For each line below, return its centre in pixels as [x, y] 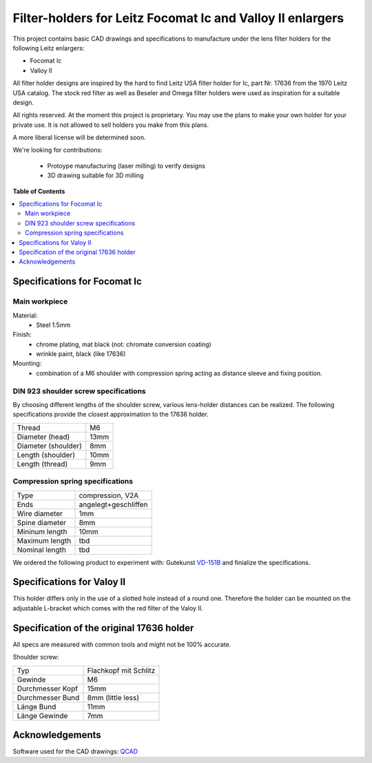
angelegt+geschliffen [113, 504]
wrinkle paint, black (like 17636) [81, 354]
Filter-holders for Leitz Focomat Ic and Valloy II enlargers [178, 18]
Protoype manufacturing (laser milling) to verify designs [126, 166]
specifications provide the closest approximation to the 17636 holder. [111, 415]
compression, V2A [109, 495]
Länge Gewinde [42, 715]
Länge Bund [37, 706]
